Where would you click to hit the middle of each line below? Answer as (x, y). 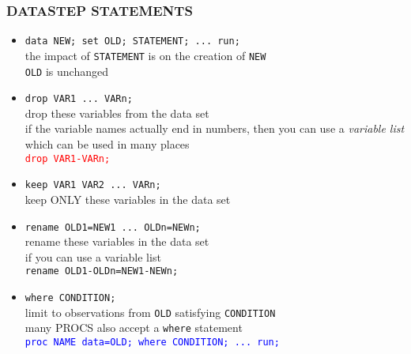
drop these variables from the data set (117, 113)
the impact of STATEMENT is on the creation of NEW (145, 55)
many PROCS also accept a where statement (134, 328)
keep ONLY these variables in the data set (128, 199)
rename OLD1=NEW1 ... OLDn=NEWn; (113, 227)
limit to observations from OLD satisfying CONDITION (150, 312)
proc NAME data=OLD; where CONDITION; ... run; (152, 342)
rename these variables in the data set (117, 241)
